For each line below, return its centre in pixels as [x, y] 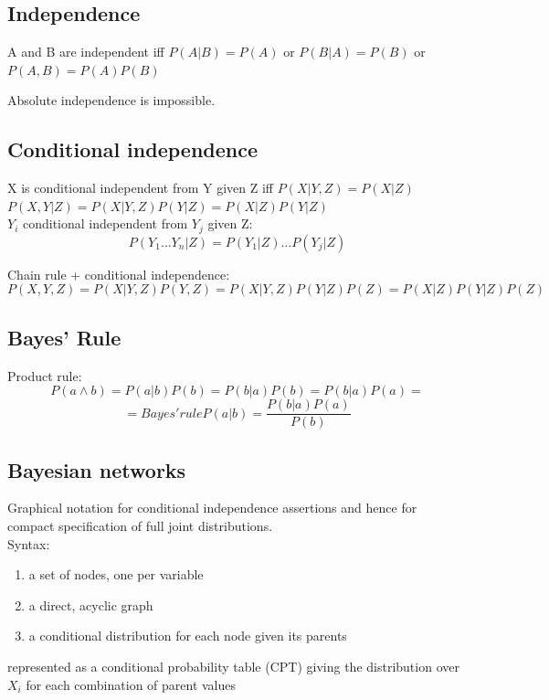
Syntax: [29, 543]
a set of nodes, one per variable [116, 574]
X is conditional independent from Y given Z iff [141, 188]
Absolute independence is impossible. [111, 100]
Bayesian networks [97, 469]
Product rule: [45, 375]
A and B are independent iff [86, 52]
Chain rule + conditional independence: [119, 274]
